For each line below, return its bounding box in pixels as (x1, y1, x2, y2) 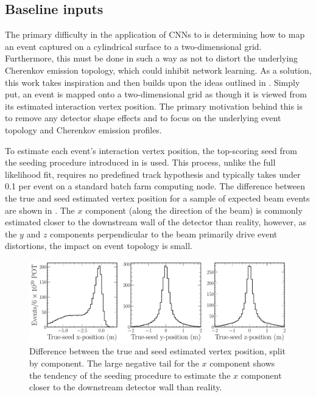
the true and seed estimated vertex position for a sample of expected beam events (5, 191, 310, 204)
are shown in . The (5, 203, 75, 216)
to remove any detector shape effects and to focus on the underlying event (5, 111, 281, 124)
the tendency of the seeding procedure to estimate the (29, 368, 231, 381)
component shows (209, 357, 275, 370)
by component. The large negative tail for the (29, 357, 199, 370)
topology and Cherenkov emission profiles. (5, 123, 162, 136)
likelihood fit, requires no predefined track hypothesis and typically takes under (5, 167, 301, 180)
